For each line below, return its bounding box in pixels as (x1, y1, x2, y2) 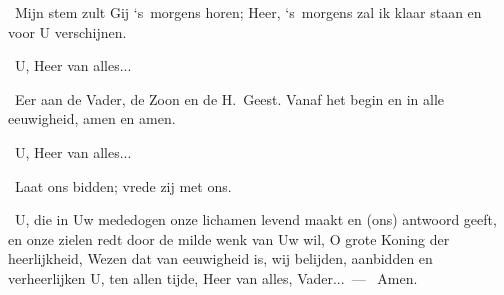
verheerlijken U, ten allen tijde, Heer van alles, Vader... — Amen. (8, 267, 418, 288)
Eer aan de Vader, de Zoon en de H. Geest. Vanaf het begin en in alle (14, 88, 445, 109)
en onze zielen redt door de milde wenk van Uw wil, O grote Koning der (8, 228, 450, 249)
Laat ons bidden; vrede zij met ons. (14, 175, 232, 196)
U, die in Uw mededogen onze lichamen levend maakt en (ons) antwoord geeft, (14, 209, 497, 230)
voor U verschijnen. (8, 21, 127, 42)
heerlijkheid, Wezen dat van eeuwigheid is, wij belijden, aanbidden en (8, 248, 433, 269)
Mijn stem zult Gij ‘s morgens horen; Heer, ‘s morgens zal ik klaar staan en (14, 2, 482, 22)
